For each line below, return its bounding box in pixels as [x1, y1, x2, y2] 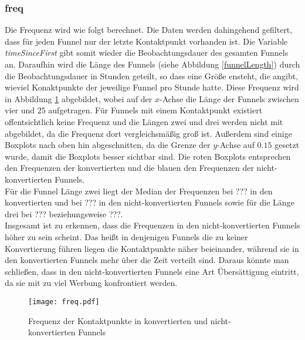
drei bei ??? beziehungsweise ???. [5, 207, 123, 220]
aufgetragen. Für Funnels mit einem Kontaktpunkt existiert [48, 104, 263, 116]
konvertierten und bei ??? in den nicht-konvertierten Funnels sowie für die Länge [5, 196, 294, 208]
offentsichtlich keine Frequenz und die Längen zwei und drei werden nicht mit [5, 115, 283, 127]
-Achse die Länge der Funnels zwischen [160, 92, 299, 105]
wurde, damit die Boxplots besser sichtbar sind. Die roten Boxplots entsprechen [5, 150, 291, 162]
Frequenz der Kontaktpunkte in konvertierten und [28, 314, 208, 326]
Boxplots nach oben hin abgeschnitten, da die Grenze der [5, 139, 211, 151]
